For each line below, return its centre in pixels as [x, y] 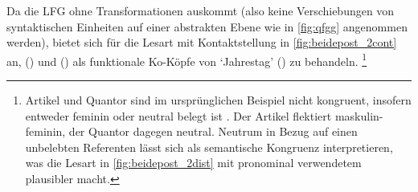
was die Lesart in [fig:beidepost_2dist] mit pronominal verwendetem [193, 163]
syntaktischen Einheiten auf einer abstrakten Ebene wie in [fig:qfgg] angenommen [207, 26]
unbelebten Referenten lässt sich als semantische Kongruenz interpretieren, [209, 147]
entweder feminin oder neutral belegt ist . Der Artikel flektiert [178, 115]
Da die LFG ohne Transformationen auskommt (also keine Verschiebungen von [201, 10]
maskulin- [359, 115]
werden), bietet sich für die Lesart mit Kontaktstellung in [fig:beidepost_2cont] [202, 42]
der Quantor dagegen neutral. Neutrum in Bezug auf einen [213, 131]
